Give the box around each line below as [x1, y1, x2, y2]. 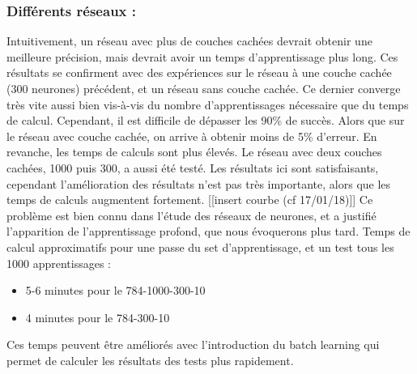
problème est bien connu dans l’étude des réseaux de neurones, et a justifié [6, 206, 377, 223]
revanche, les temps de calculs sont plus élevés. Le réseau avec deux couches [6, 143, 382, 160]
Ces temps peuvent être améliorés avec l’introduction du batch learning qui [6, 336, 380, 353]
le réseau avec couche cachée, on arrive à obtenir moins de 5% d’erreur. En [6, 127, 377, 144]
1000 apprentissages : [6, 254, 111, 271]
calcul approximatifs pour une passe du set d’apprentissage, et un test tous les [6, 238, 394, 255]
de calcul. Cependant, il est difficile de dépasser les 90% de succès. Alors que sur [6, 112, 405, 129]
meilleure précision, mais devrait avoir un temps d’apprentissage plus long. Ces [6, 48, 398, 65]
